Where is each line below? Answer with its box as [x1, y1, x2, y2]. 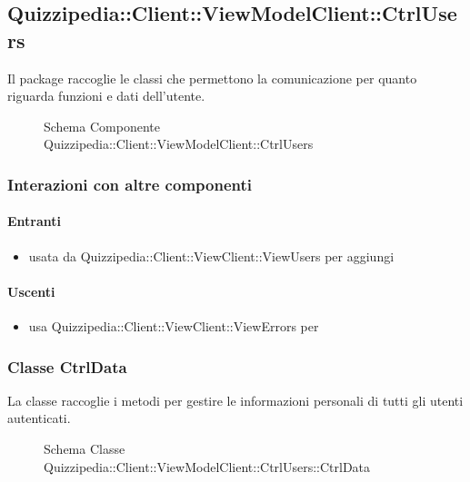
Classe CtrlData [7, 355, 127, 378]
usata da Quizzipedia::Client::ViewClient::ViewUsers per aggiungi [28, 246, 395, 265]
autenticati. [7, 408, 71, 428]
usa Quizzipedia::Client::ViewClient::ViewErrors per [28, 317, 319, 335]
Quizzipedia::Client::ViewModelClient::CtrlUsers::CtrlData [44, 457, 371, 476]
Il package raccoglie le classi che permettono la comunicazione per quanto [7, 68, 417, 87]
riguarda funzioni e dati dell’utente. [7, 86, 205, 105]
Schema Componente [44, 116, 160, 135]
